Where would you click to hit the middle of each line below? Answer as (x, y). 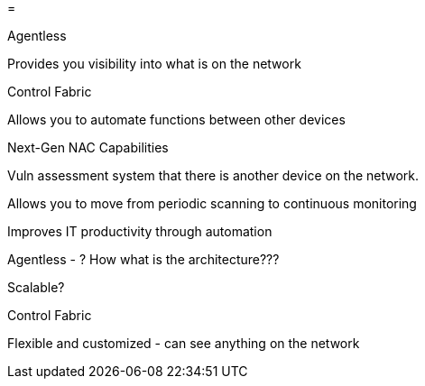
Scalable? (36, 287)
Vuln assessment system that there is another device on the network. (213, 175)
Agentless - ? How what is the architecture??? (143, 259)
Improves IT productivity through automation (140, 231)
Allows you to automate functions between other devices (176, 119)
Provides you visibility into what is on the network (154, 64)
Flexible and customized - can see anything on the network (184, 343)
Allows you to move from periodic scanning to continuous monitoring (212, 203)
